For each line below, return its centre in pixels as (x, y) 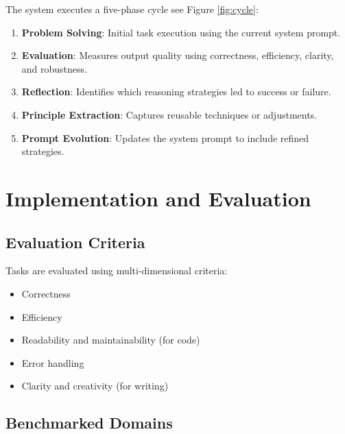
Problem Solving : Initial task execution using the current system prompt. (181, 32)
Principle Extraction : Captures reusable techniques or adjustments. (169, 114)
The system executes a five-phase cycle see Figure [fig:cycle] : (132, 9)
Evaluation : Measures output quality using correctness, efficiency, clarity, (178, 55)
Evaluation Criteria (75, 242)
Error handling (53, 362)
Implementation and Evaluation (158, 198)
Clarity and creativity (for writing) (95, 386)
